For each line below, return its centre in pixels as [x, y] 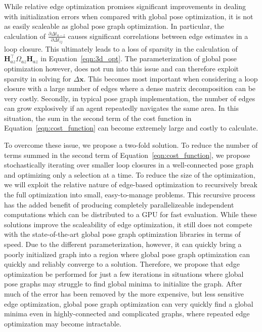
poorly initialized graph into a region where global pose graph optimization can [127, 254]
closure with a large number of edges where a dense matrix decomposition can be [130, 88]
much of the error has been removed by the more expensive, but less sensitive [124, 293]
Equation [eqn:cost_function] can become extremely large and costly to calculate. [131, 128]
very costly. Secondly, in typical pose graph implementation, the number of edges [130, 98]
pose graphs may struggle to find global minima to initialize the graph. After [123, 284]
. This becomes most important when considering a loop [171, 78]
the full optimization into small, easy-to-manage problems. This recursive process [130, 195]
